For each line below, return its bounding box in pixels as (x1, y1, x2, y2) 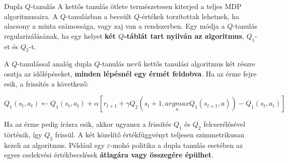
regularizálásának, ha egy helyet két (4, 30, 116, 41)
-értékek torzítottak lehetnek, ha (139, 11, 240, 21)
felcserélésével (203, 119, 246, 129)
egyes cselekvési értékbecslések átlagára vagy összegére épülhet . (4, 149, 213, 160)
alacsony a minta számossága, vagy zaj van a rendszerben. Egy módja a (4, 21, 225, 31)
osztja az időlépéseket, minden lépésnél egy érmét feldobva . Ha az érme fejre (4, 68, 257, 78)
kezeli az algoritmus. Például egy (4, 139, 105, 150)
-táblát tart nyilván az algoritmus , (124, 30, 244, 41)
